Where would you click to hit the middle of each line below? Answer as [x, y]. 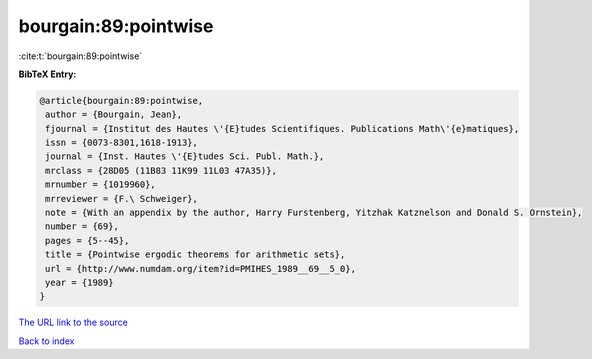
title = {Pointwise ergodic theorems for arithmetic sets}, [195, 254]
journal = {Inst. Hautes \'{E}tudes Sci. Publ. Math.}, [185, 156]
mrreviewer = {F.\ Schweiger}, [122, 198]
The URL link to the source [73, 322]
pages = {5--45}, [87, 240]
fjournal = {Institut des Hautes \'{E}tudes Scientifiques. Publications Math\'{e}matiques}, [282, 128]
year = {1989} [79, 282]
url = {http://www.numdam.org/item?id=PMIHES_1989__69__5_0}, [201, 268]
